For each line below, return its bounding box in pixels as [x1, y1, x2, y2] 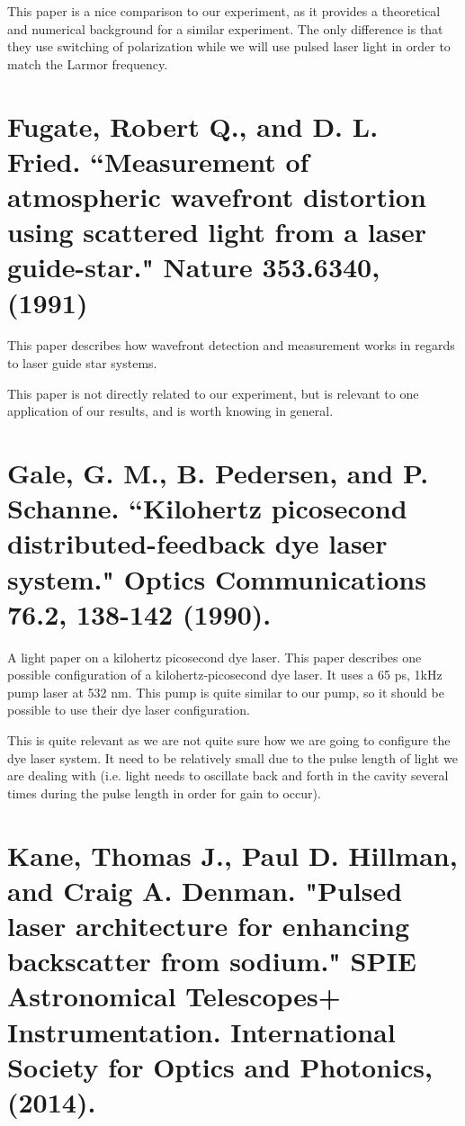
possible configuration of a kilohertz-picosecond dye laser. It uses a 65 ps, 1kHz [7, 665, 443, 684]
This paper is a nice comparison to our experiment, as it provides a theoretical [7, 2, 441, 20]
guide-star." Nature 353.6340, [7, 248, 380, 285]
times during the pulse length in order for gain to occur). [7, 783, 321, 802]
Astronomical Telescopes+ [7, 977, 341, 1014]
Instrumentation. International [7, 1013, 396, 1049]
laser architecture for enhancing [7, 907, 410, 943]
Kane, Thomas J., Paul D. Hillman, [7, 836, 458, 873]
